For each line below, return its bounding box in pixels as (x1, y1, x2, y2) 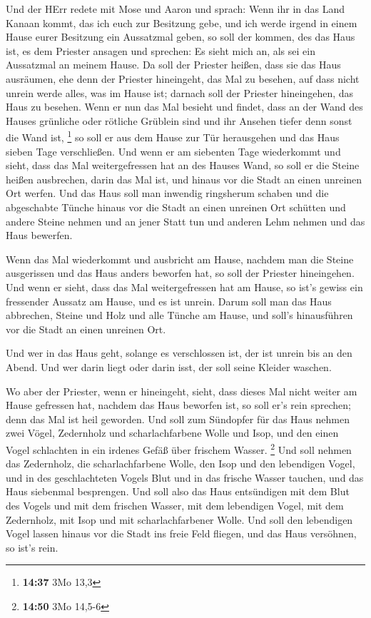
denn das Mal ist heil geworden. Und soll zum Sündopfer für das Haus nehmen (6, 411, 350, 426)
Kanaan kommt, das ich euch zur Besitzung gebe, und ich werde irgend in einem (6, 15, 357, 30)
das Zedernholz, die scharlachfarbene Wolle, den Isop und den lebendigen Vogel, (6, 456, 355, 471)
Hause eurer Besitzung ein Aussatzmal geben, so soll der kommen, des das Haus (6, 29, 355, 44)
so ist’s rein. (6, 540, 59, 554)
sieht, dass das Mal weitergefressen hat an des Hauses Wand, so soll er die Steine (6, 158, 360, 173)
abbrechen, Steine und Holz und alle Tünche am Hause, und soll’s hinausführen (6, 308, 353, 323)
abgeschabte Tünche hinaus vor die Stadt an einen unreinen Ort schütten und (6, 199, 346, 214)
